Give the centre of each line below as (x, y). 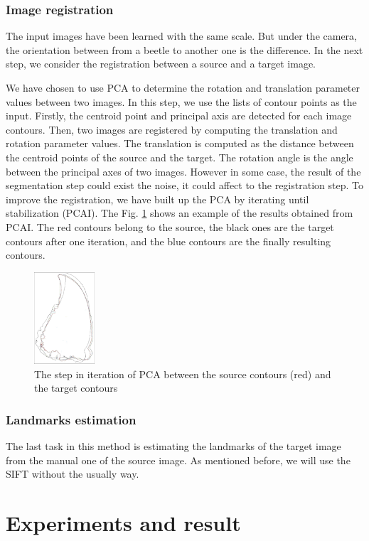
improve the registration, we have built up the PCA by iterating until (157, 199)
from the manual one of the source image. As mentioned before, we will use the (178, 460)
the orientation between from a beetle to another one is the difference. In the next (184, 49)
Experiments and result (123, 522)
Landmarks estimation (71, 419)
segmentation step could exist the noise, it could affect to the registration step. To (184, 185)
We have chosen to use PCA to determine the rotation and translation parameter (183, 87)
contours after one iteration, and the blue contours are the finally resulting (169, 241)
